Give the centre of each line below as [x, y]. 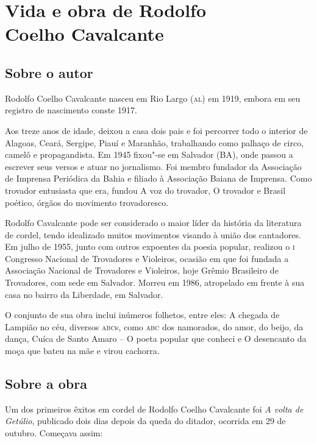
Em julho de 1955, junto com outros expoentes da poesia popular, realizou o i [150, 246]
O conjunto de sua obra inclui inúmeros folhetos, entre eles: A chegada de [142, 315]
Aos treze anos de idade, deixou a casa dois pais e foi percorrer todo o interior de [156, 130]
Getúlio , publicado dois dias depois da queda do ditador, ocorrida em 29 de [145, 421]
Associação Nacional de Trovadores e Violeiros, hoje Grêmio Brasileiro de [142, 270]
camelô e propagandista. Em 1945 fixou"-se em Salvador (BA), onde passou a [149, 154]
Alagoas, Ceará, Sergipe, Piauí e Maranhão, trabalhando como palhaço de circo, [155, 142]
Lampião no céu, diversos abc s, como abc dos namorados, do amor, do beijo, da [154, 326]
